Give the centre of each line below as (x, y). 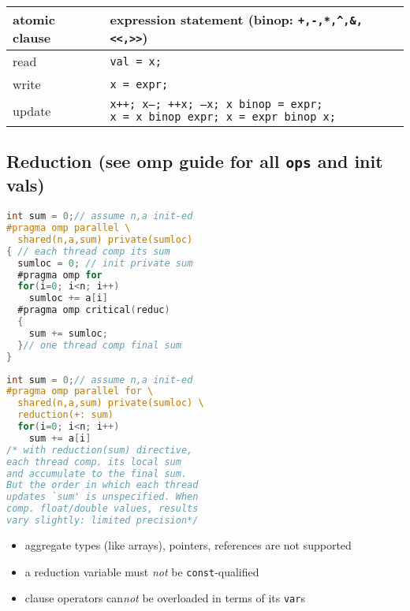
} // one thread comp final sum (99, 345)
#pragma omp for (60, 275)
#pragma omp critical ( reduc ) (94, 310)
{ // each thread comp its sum (88, 251)
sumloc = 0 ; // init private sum (105, 263)
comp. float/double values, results (102, 509)
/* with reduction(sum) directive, (100, 450)
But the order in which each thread (102, 485)
